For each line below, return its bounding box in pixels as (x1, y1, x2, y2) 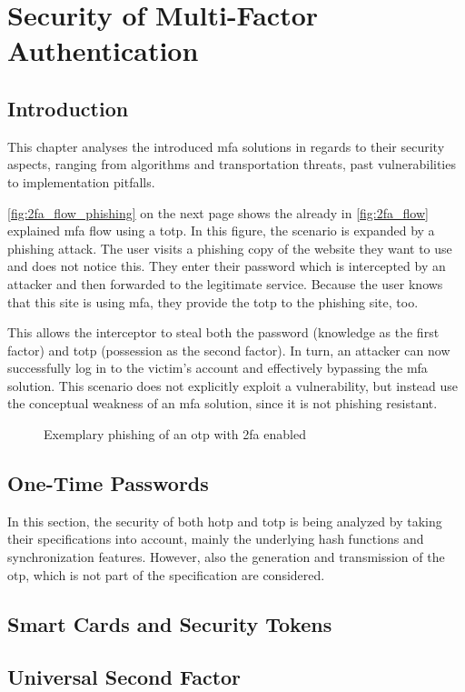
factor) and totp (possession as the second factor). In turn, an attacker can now (7, 340, 450, 359)
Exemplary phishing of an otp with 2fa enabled (44, 425, 306, 444)
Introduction (7, 94, 129, 122)
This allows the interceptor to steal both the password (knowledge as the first (7, 323, 440, 342)
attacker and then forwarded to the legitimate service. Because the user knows (7, 274, 443, 293)
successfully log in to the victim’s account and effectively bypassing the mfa (7, 358, 428, 377)
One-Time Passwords (7, 469, 209, 497)
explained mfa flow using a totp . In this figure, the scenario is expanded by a (7, 221, 435, 240)
